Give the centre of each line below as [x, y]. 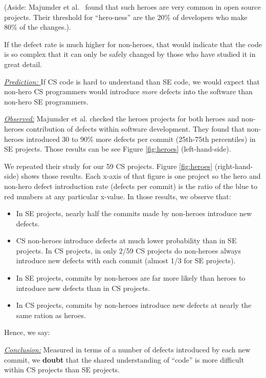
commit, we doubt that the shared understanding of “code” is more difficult [124, 359]
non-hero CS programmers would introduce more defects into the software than [128, 91]
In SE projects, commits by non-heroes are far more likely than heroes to [131, 278]
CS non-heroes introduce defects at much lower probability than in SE [126, 240]
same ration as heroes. [51, 315]
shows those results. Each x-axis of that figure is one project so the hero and [141, 176]
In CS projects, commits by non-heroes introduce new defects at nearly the [134, 305]
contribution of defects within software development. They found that [136, 128]
